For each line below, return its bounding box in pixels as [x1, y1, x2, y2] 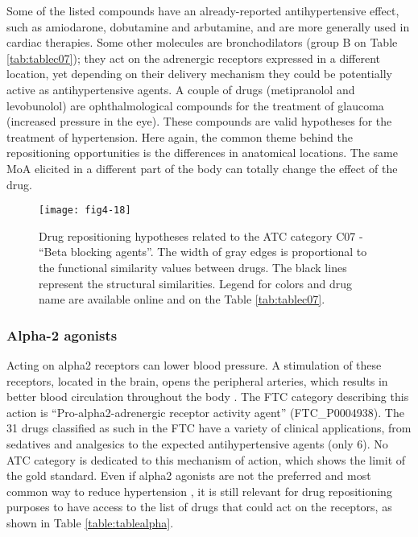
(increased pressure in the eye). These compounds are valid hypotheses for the [6, 113, 392, 130]
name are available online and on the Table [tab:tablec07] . [39, 291, 325, 308]
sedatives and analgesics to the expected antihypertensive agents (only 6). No [6, 435, 388, 452]
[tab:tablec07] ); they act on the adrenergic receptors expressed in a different [6, 49, 381, 66]
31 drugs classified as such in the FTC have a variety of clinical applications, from [6, 419, 412, 436]
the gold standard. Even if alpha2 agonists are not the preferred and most [6, 467, 371, 484]
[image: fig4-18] [39, 204, 131, 217]
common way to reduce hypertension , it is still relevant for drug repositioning [6, 482, 392, 499]
